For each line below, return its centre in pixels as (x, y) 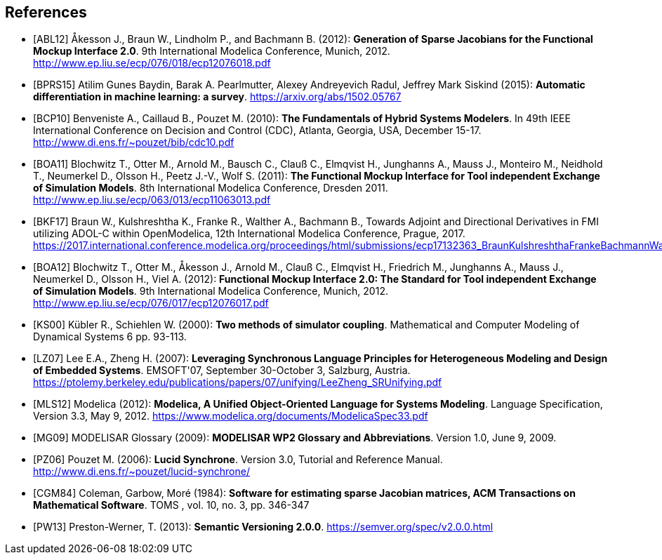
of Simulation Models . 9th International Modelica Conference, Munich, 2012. (211, 291)
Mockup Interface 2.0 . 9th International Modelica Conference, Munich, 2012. (212, 51)
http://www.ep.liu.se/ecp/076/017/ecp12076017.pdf (151, 303)
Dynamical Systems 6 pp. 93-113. (110, 337)
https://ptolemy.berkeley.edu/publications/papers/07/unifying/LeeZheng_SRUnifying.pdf (238, 382)
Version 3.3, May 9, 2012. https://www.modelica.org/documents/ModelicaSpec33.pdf (231, 416)
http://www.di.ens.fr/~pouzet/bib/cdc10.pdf (134, 142)
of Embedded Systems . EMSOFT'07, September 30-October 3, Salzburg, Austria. (222, 371)
